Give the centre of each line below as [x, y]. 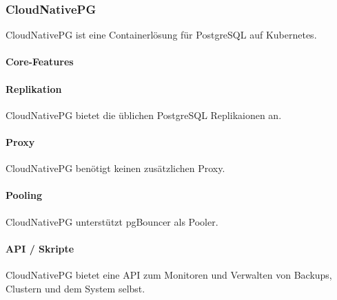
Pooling [24, 195]
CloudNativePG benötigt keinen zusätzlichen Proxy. [115, 168]
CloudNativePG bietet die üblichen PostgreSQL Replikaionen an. [144, 115]
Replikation [34, 88]
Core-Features [40, 62]
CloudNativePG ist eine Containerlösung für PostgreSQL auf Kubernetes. [161, 35]
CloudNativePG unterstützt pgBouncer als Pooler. [112, 221]
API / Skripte [40, 248]
